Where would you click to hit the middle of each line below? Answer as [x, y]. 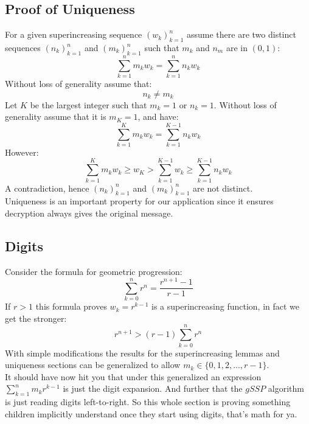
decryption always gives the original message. [89, 213]
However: [22, 152]
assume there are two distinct [241, 34]
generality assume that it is [56, 116]
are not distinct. [223, 188]
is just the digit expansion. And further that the [153, 388]
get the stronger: [36, 318]
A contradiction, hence [47, 188]
